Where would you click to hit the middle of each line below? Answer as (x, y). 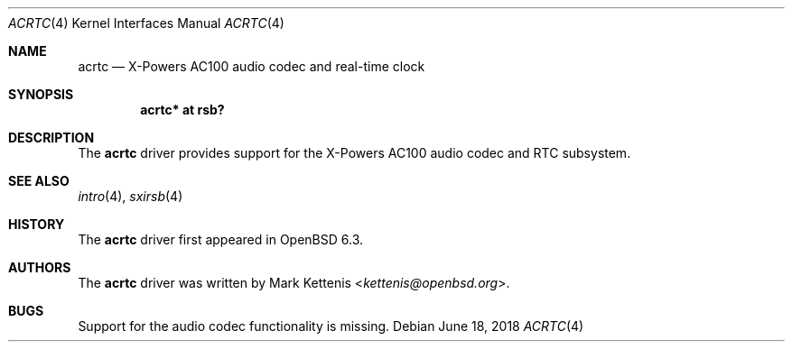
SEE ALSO (39, 181)
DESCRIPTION (51, 138)
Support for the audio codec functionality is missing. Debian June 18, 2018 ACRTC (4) (331, 326)
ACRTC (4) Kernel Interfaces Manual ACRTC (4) (146, 23)
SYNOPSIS (41, 94)
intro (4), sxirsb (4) (130, 196)
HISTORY (37, 224)
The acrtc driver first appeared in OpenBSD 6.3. (221, 239)
